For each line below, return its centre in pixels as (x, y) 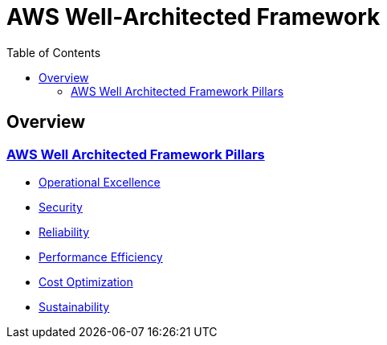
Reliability (64, 232)
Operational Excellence (100, 182)
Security (61, 207)
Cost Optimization (86, 281)
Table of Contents (54, 52)
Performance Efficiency (101, 257)
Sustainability (74, 306)
